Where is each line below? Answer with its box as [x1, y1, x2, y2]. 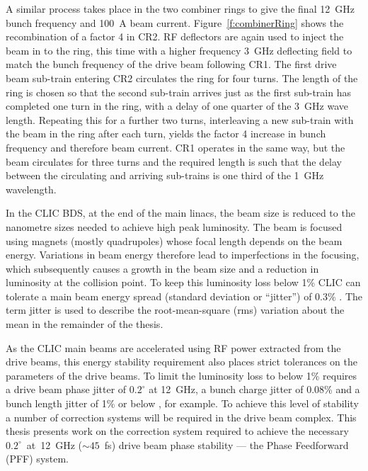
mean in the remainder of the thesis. [6, 317, 163, 331]
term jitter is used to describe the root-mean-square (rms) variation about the [6, 302, 345, 317]
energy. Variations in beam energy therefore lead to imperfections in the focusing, [6, 247, 360, 262]
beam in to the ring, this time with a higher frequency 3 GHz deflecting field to [6, 42, 352, 57]
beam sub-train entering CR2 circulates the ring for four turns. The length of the [6, 70, 358, 85]
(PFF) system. [6, 451, 69, 466]
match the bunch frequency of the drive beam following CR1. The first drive [6, 57, 337, 72]
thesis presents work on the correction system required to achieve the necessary [6, 424, 349, 438]
